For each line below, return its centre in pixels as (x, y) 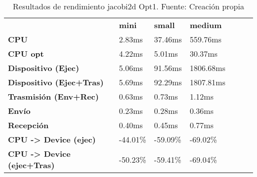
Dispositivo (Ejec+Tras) (56, 82)
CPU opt (26, 53)
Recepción (28, 125)
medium (206, 25)
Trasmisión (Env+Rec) (53, 96)
